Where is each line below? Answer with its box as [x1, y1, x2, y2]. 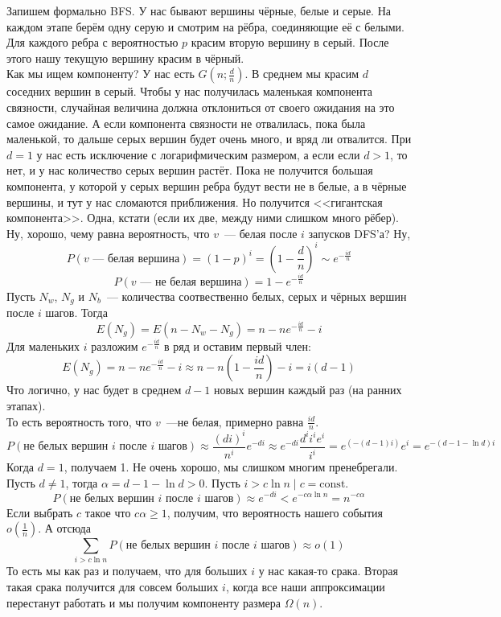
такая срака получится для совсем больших [6, 578, 219, 595]
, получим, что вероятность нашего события [166, 504, 383, 520]
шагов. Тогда [45, 304, 108, 321]
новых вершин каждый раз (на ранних [214, 381, 402, 398]
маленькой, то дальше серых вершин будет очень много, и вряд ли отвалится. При [6, 130, 412, 147]
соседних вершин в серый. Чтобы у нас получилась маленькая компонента [6, 83, 372, 100]
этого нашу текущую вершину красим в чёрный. [6, 49, 244, 66]
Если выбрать [6, 504, 73, 520]
